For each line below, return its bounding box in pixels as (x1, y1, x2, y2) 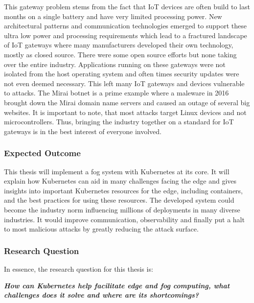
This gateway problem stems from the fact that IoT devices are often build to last (4, 1, 250, 11)
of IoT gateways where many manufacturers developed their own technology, (4, 40, 233, 50)
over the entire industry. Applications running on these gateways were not (4, 59, 226, 69)
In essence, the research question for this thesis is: (4, 263, 153, 274)
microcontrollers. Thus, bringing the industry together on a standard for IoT (4, 117, 234, 127)
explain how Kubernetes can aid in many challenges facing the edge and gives (4, 176, 237, 186)
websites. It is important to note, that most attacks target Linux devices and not (4, 107, 247, 117)
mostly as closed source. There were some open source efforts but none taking (4, 49, 237, 59)
